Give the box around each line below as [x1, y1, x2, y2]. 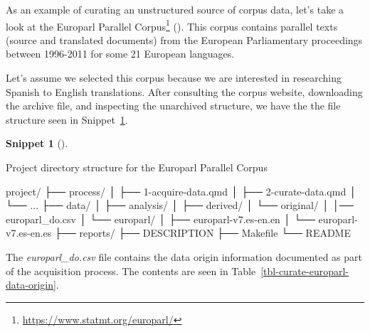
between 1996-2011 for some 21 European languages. [6, 46, 235, 61]
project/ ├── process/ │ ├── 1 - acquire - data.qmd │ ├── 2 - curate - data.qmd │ [6, 183, 356, 198]
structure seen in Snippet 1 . [6, 112, 128, 127]
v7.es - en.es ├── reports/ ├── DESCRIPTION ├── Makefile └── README [6, 225, 351, 240]
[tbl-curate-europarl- [260, 263, 349, 278]
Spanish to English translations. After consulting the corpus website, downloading [6, 84, 363, 99]
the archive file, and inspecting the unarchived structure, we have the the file [6, 98, 341, 113]
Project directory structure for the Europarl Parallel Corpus [6, 160, 268, 174]
